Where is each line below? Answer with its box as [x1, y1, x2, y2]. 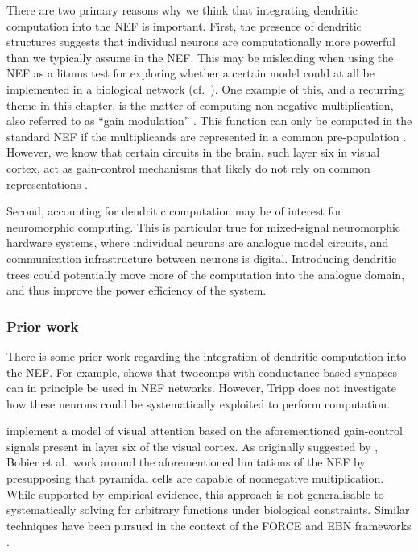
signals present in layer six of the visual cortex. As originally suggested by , [6, 437, 379, 454]
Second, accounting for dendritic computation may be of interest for [6, 203, 342, 220]
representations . [6, 175, 88, 192]
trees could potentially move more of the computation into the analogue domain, [6, 266, 405, 282]
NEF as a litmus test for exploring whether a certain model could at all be [6, 65, 375, 82]
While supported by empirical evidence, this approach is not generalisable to [6, 485, 384, 502]
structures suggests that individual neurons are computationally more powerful [6, 33, 395, 50]
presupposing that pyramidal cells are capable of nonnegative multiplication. [6, 470, 384, 487]
